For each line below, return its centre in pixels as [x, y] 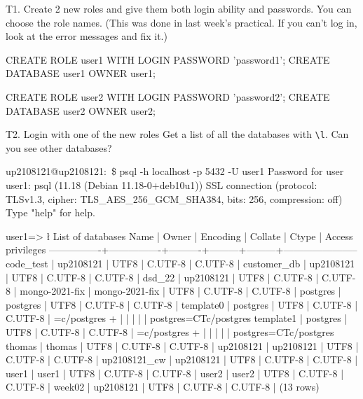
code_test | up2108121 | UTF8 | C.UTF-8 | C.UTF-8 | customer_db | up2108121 [180, 263]
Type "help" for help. [50, 212]
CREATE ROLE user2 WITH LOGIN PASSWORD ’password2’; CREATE [168, 96]
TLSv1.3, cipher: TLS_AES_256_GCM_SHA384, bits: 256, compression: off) [174, 198]
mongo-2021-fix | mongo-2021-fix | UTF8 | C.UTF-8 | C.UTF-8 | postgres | [180, 291]
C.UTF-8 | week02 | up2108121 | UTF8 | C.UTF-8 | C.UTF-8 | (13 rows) [163, 387]
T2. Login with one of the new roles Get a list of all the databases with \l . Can [177, 134]
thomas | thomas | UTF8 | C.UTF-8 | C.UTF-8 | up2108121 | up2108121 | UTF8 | [182, 345]
